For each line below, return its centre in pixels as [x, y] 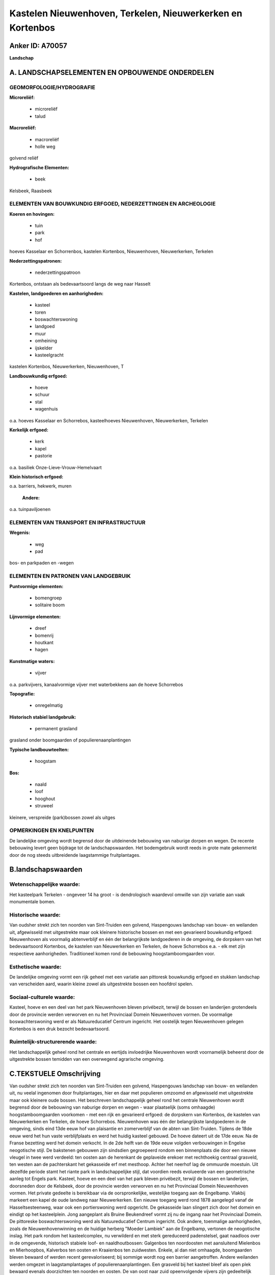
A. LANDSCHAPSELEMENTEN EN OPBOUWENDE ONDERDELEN [112, 72]
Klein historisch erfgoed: [36, 477]
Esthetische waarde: [35, 966]
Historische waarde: [35, 914]
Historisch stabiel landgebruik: [43, 717]
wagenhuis [46, 409]
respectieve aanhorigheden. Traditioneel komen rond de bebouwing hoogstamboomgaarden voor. [112, 953]
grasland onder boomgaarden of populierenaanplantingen [70, 740]
